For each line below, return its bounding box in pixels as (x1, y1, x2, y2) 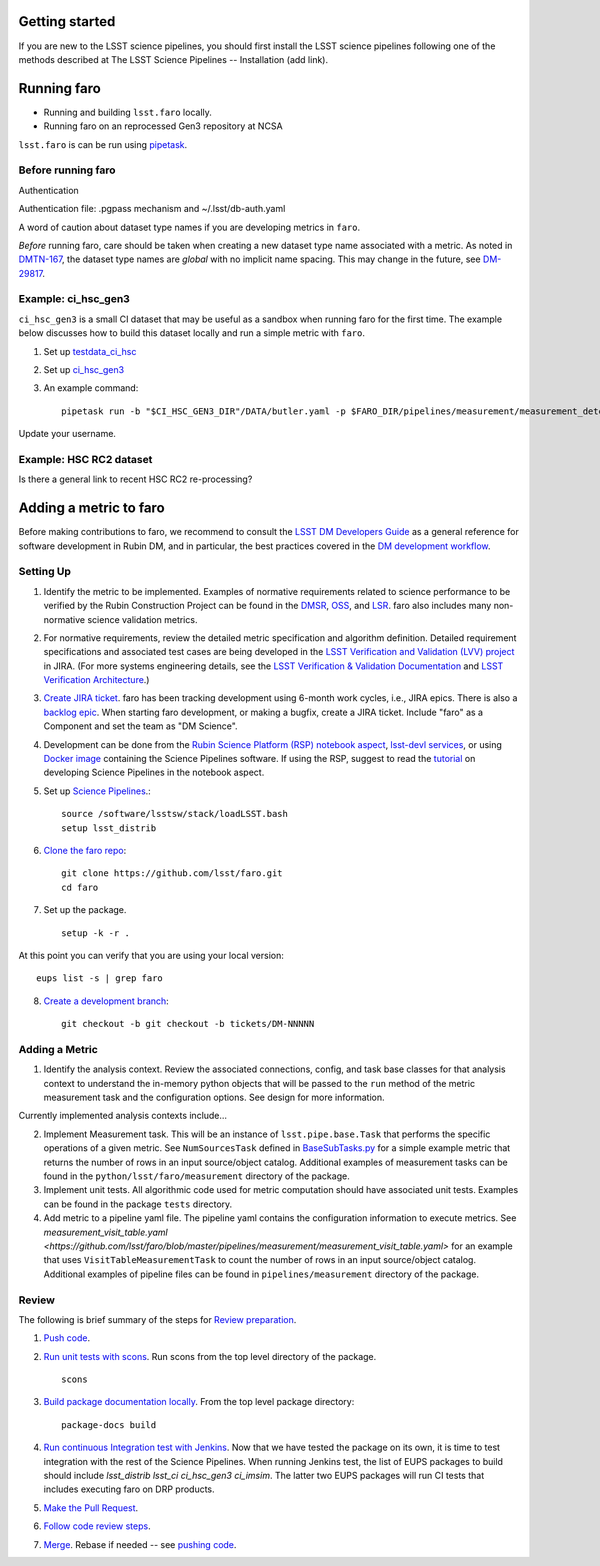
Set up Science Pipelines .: (43, 785, 152, 797)
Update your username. (18, 428, 117, 440)
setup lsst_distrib (61, 822, 157, 834)
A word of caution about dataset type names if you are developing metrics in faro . (18, 221, 360, 233)
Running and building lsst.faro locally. (43, 106, 212, 118)
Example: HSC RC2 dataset (18, 452, 153, 466)
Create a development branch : (43, 995, 169, 1007)
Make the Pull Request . (43, 1501, 139, 1514)
